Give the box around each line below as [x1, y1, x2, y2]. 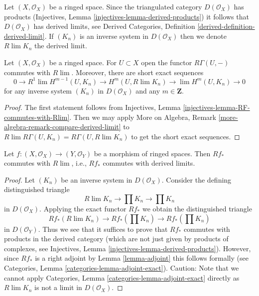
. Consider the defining [161, 174, 232, 185]
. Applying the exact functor [39, 203, 127, 213]
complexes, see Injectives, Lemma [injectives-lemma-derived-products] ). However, [4, 243, 251, 253]
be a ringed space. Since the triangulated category [49, 1, 202, 11]
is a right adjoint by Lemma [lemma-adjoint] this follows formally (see [35, 253, 249, 263]
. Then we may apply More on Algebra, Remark [69, 111, 216, 122]
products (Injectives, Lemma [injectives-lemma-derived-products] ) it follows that [4, 11, 249, 21]
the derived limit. [34, 40, 87, 51]
